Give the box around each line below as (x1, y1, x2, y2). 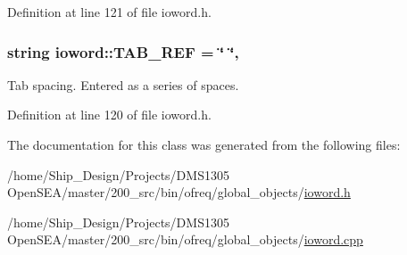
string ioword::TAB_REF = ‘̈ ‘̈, (7, 40, 239, 62)
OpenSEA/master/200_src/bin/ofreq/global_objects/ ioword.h (7, 183, 351, 202)
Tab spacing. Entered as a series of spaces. (7, 75, 239, 94)
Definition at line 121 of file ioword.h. (7, 3, 212, 21)
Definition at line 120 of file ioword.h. (7, 105, 212, 124)
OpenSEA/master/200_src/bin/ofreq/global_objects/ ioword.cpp (7, 230, 363, 249)
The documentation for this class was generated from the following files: (7, 136, 401, 153)
